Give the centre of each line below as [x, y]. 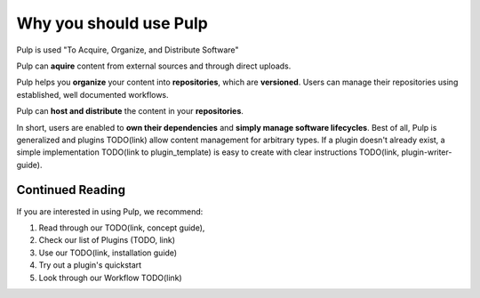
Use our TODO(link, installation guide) [108, 253]
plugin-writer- [427, 152]
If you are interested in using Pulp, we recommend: [110, 211]
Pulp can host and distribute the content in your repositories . [130, 111]
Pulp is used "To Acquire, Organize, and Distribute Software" [128, 50]
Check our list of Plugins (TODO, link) [107, 240]
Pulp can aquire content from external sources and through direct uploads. [154, 66]
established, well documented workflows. [92, 94]
